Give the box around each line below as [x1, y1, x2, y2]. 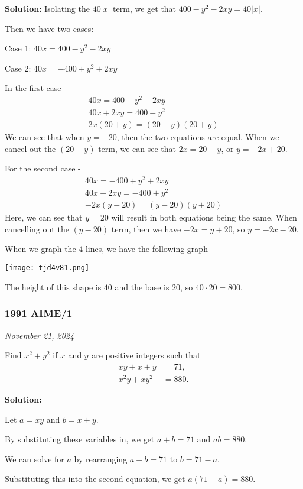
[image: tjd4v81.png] [5, 264, 90, 273]
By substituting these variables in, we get [5, 433, 155, 445]
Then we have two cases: [5, 22, 94, 34]
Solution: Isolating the [5, 2, 90, 14]
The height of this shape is [5, 280, 102, 293]
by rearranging [74, 452, 128, 465]
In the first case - [5, 82, 67, 94]
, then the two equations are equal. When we [116, 131, 279, 143]
